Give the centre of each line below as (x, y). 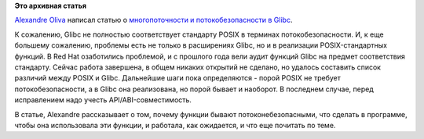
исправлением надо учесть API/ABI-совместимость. (103, 100)
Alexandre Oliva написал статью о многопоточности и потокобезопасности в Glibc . (154, 20)
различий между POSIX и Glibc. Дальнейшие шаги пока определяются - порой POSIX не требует (178, 78)
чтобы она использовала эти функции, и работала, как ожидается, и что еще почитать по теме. (175, 125)
